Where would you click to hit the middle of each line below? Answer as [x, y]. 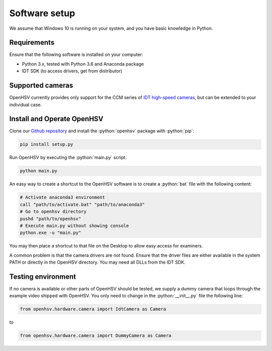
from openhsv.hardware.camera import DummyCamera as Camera [96, 336]
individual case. [26, 105]
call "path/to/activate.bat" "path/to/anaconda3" [82, 204]
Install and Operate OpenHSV [56, 119]
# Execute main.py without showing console [75, 225]
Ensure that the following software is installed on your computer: [76, 55]
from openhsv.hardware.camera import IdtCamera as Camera [93, 309]
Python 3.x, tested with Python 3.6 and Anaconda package [83, 64]
